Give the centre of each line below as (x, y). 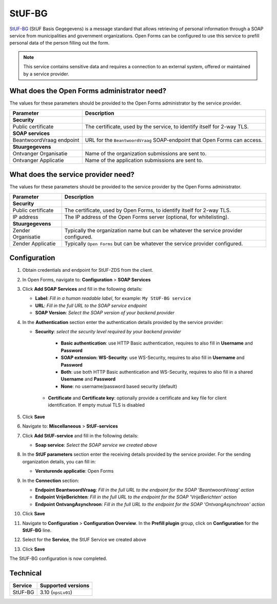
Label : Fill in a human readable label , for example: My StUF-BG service (113, 298)
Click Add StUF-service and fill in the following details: (80, 435)
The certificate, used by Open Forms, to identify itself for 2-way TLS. (148, 210)
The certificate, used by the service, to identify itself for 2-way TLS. (167, 127)
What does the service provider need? (72, 175)
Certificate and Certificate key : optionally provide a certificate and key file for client (137, 398)
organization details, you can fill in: (59, 461)
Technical (26, 573)
